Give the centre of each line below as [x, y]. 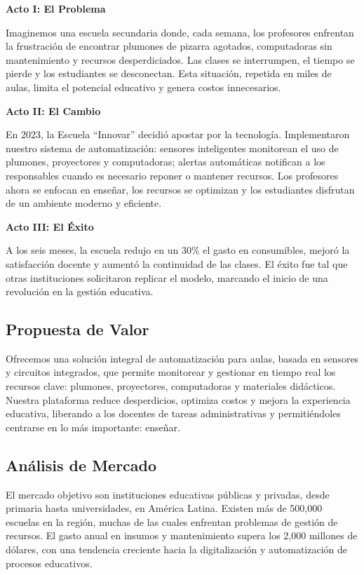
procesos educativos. [49, 563]
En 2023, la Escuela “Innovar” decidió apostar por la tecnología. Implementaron [178, 134]
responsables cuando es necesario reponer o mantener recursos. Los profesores [172, 175]
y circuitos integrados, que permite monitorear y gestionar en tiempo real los [171, 372]
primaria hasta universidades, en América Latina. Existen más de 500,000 [164, 508]
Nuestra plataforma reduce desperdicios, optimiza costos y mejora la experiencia [178, 399]
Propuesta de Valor [77, 329]
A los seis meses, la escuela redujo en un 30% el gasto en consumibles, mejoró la [178, 250]
